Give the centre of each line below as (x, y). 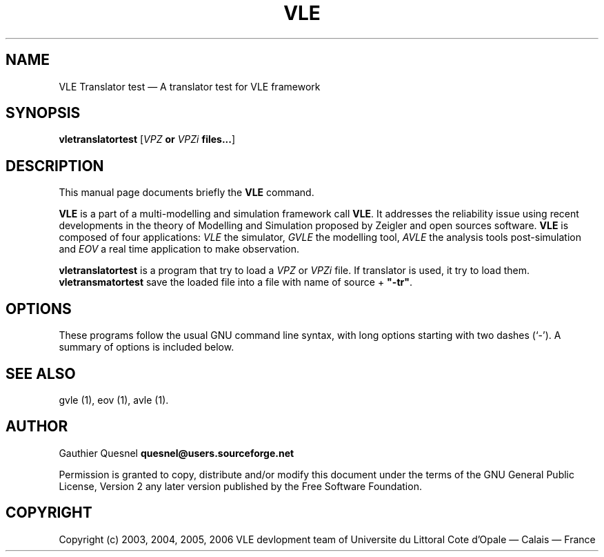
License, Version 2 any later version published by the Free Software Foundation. (240, 486)
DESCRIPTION (55, 166)
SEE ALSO (41, 373)
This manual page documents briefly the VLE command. (187, 193)
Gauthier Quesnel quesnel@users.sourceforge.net (177, 453)
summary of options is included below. (147, 347)
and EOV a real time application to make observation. (179, 249)
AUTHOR (37, 427)
